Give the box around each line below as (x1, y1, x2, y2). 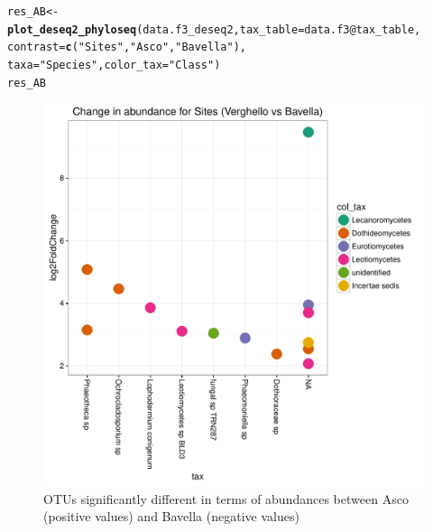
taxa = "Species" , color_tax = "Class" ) (7, 58, 221, 71)
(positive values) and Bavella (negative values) (43, 507, 299, 526)
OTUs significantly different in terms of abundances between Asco (43, 489, 409, 508)
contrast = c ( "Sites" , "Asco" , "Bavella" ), (7, 41, 246, 54)
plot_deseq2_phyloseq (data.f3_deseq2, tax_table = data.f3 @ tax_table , (7, 23, 421, 36)
